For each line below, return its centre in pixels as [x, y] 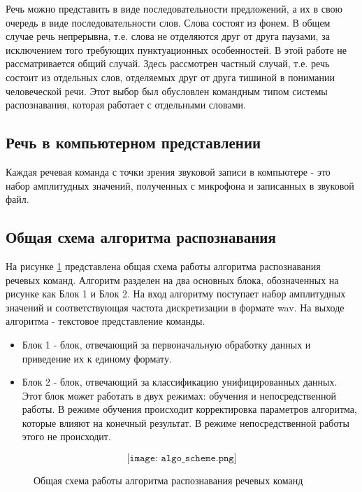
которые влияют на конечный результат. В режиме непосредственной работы [186, 422]
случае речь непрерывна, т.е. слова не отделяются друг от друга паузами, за [168, 36]
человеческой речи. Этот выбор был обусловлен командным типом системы [167, 91]
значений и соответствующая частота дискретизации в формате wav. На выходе [175, 307]
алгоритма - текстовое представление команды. [106, 321]
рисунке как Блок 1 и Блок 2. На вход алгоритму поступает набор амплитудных [176, 294]
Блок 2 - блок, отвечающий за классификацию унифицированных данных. [180, 382]
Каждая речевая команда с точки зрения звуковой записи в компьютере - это [168, 171]
